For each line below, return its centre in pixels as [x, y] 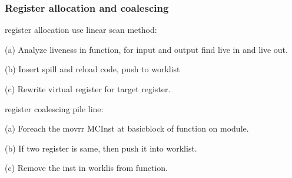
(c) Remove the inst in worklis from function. [86, 168]
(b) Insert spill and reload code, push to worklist [92, 69]
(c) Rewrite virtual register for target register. [88, 89]
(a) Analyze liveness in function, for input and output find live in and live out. [146, 49]
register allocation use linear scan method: [81, 30]
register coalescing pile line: [54, 108]
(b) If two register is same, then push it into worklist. [101, 148]
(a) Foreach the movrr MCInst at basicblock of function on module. [127, 128]
